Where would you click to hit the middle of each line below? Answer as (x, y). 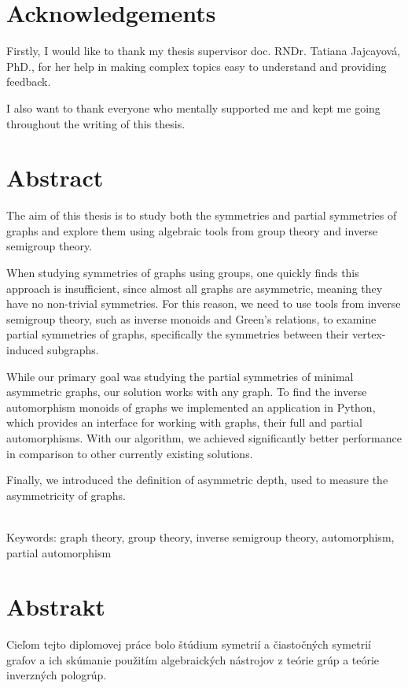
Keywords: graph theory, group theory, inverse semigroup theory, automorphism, (200, 536)
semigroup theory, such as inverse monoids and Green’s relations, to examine (191, 318)
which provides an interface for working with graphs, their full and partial (184, 422)
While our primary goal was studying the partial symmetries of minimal (180, 376)
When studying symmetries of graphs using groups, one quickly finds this (183, 272)
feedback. (29, 81)
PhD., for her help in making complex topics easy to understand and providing (197, 66)
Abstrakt (56, 607)
